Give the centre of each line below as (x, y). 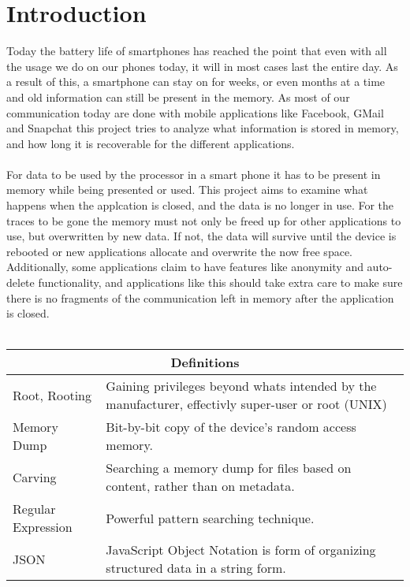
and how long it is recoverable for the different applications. (151, 143)
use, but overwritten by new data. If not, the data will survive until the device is (201, 236)
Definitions (205, 362)
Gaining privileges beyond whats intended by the (241, 386)
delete (20, 282)
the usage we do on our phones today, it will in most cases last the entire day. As (202, 66)
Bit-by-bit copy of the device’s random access (231, 427)
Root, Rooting (52, 395)
